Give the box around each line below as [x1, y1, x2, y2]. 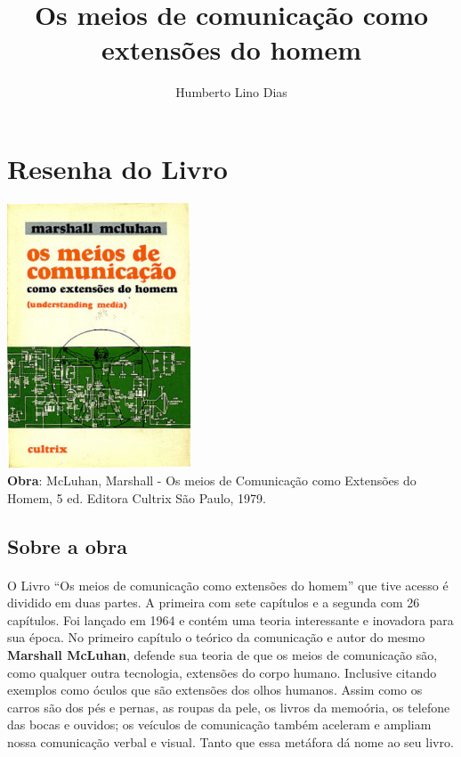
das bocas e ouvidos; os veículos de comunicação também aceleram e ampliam [7, 715, 432, 734]
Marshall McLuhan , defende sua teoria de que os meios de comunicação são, [7, 645, 438, 663]
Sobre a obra [7, 532, 127, 559]
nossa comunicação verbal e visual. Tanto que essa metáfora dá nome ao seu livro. [7, 732, 454, 751]
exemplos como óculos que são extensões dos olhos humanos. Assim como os [7, 680, 423, 699]
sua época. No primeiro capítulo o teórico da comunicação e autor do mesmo [7, 628, 425, 647]
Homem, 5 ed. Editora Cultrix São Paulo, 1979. [7, 488, 266, 507]
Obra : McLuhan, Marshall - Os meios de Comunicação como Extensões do [7, 471, 417, 490]
